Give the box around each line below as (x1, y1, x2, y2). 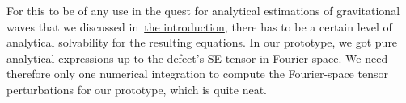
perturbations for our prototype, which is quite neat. (6, 80, 268, 97)
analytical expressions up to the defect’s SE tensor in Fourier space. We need (6, 49, 388, 66)
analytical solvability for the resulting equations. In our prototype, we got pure (6, 34, 398, 51)
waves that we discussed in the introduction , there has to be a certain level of (6, 18, 392, 35)
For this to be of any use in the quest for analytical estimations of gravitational (6, 2, 400, 19)
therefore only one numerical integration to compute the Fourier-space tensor (6, 65, 388, 82)
